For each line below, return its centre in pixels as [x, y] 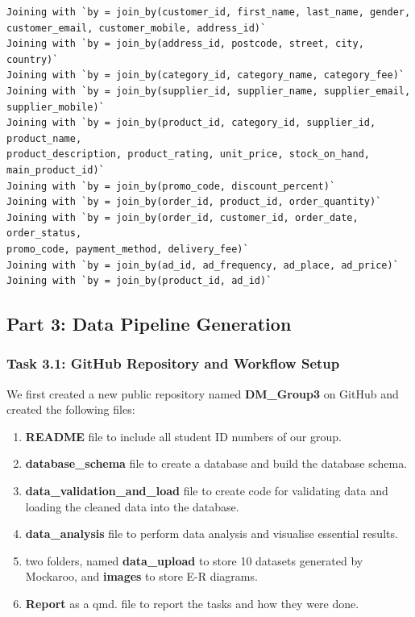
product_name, [44, 138]
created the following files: [71, 409]
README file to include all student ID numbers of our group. [183, 436]
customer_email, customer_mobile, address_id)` [137, 28]
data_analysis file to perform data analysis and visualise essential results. [212, 534]
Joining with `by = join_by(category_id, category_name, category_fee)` [205, 75]
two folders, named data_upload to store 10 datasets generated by [194, 560]
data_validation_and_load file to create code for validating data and [207, 491]
